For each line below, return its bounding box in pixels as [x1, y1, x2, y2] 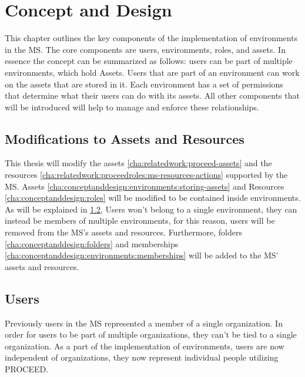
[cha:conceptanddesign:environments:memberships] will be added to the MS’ [5, 249, 279, 261]
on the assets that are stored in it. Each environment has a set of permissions [5, 78, 283, 90]
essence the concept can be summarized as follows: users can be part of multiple [5, 55, 293, 67]
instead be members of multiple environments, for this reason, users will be [5, 214, 275, 227]
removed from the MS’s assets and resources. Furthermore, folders [5, 226, 242, 238]
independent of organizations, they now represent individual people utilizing [5, 351, 279, 363]
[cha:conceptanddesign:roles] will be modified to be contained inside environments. [5, 191, 301, 204]
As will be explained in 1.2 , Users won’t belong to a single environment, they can [5, 203, 297, 215]
